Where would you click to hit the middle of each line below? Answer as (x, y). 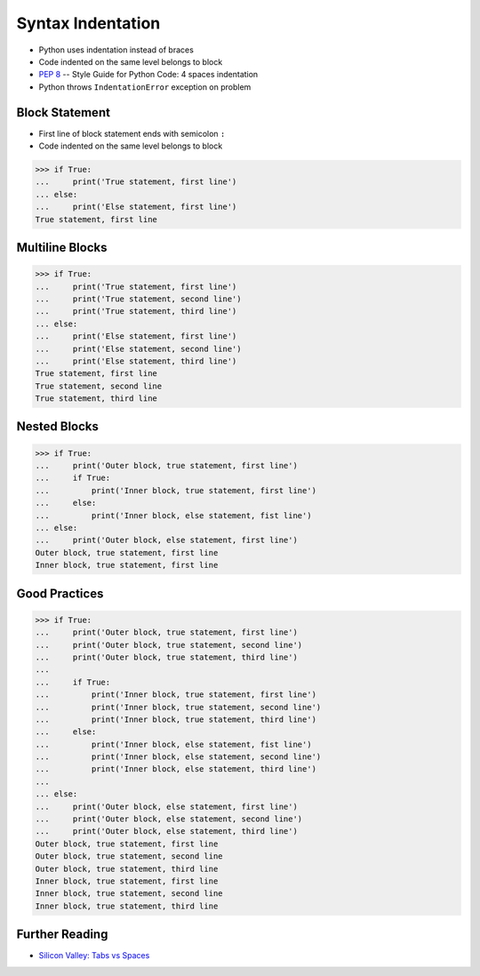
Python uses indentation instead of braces (116, 50)
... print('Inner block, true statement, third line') (176, 719)
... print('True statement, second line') (138, 299)
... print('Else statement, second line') (138, 348)
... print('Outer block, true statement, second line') (169, 645)
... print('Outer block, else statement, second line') (169, 819)
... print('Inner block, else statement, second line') (178, 757)
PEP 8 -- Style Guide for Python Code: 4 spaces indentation (148, 75)
